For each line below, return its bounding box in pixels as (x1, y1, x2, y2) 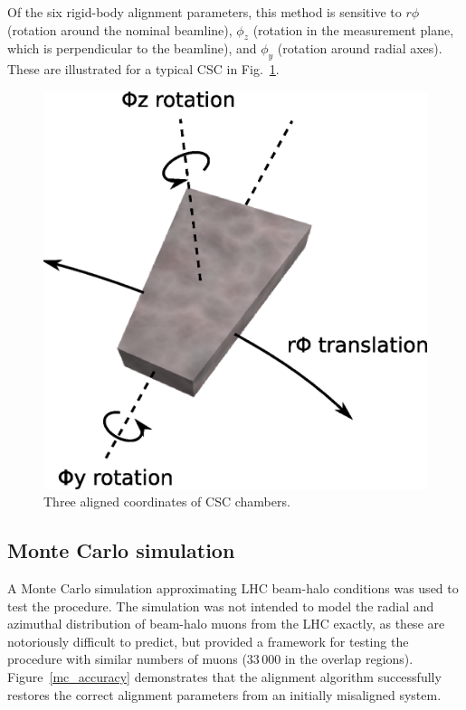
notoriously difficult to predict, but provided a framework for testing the (7, 631, 409, 650)
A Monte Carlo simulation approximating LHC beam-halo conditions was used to (7, 579, 459, 598)
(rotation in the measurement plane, (252, 20, 454, 39)
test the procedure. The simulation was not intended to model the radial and (7, 596, 434, 615)
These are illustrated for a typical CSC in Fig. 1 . (7, 60, 280, 79)
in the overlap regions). (284, 649, 414, 668)
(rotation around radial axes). (277, 39, 442, 58)
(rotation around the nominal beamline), (7, 20, 233, 39)
